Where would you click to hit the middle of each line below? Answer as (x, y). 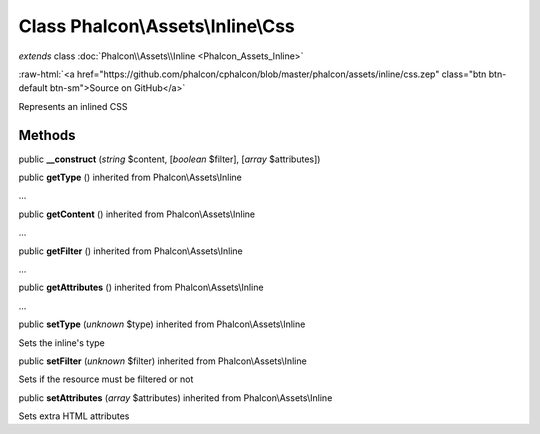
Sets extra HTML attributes (74, 416)
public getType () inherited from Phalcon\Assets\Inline (130, 177)
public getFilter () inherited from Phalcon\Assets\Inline (131, 251)
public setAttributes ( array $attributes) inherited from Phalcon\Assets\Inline (175, 397)
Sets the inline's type (61, 342)
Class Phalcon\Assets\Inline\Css (156, 26)
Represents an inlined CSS (73, 106)
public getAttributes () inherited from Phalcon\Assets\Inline (141, 287)
